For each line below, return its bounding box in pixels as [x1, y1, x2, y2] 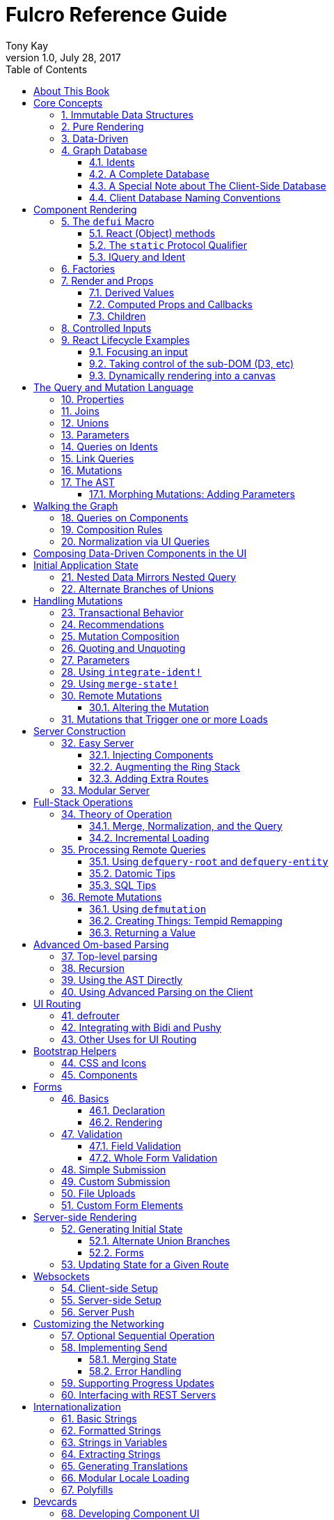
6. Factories [61, 262, 116, 275]
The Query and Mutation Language [33, 381, 194, 393]
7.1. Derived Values [89, 286, 175, 298]
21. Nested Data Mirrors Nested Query [61, 570, 237, 583]
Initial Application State [33, 558, 138, 571]
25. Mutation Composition [61, 630, 180, 642]
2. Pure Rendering [61, 120, 144, 132]
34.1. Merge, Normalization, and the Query [89, 819, 283, 832]
